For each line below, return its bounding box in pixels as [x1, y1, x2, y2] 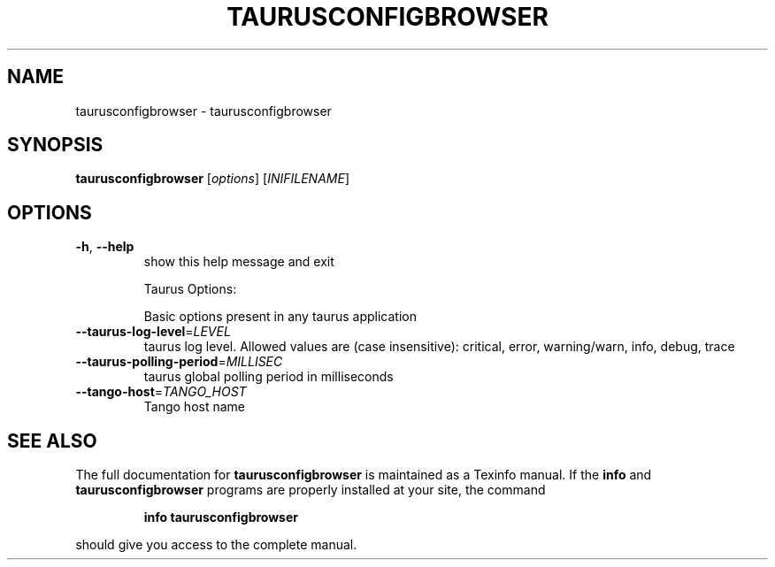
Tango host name [143, 399, 245, 415]
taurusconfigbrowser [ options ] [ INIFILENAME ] [75, 171, 349, 187]
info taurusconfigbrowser [143, 510, 299, 525]
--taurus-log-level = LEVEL [75, 324, 231, 340]
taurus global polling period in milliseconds [143, 369, 394, 385]
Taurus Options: [143, 281, 237, 297]
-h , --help [75, 239, 134, 255]
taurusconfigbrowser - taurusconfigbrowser [75, 103, 332, 119]
